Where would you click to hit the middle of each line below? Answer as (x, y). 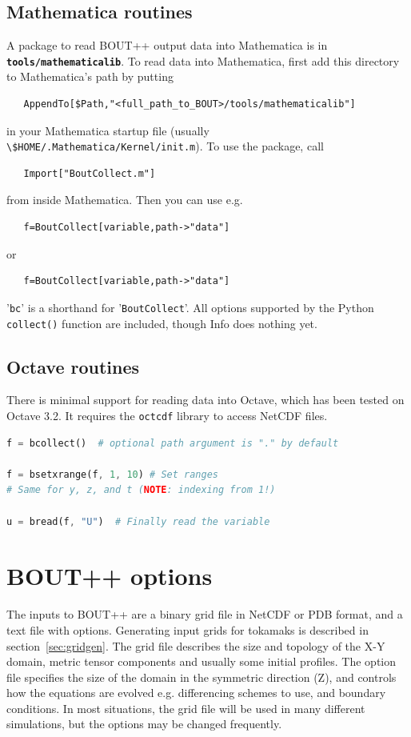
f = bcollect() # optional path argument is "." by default (173, 443)
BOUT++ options (110, 576)
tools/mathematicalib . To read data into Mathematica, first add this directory (203, 60)
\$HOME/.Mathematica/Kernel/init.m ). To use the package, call (165, 146)
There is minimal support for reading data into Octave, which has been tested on (205, 400)
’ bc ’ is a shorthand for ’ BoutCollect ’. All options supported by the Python (190, 307)
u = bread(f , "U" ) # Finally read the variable (138, 521)
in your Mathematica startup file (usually (108, 130)
